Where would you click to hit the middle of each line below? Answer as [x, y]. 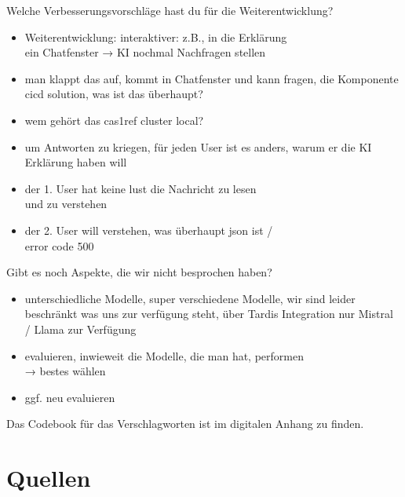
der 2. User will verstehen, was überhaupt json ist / [149, 230]
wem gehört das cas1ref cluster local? [114, 120]
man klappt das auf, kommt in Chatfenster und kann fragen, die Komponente [212, 78]
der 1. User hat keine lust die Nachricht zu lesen [140, 188]
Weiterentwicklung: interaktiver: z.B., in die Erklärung [156, 37]
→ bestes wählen [65, 371]
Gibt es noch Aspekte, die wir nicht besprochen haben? [139, 272]
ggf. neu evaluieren [70, 397]
